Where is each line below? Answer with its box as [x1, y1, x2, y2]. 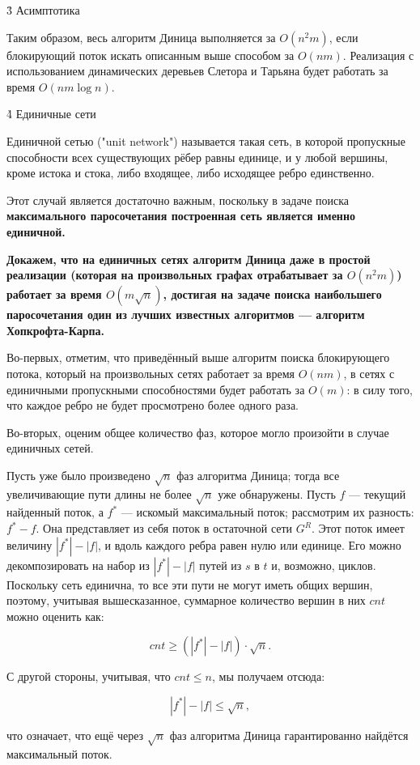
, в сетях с [343, 364, 395, 381]
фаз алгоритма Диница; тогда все [176, 466, 340, 483]
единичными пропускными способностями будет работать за [6, 380, 305, 397]
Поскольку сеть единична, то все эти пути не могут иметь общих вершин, [6, 576, 373, 593]
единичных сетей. [6, 440, 94, 457]
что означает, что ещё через [6, 726, 144, 743]
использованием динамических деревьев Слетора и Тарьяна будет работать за [6, 62, 388, 79]
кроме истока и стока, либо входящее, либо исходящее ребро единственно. [6, 164, 375, 181]
